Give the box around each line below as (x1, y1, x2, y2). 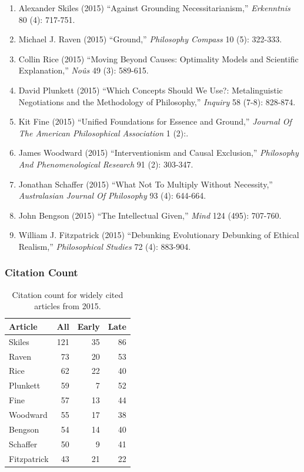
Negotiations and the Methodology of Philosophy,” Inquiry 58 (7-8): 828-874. (18, 95, 296, 108)
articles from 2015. (34, 300, 101, 312)
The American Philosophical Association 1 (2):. (18, 126, 189, 139)
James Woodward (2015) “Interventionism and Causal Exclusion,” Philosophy (18, 146, 299, 159)
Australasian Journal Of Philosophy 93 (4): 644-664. (18, 189, 206, 202)
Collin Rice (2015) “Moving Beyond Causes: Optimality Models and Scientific (18, 52, 299, 65)
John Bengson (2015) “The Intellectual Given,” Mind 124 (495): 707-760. (18, 209, 282, 221)
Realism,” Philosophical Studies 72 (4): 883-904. (18, 240, 191, 252)
